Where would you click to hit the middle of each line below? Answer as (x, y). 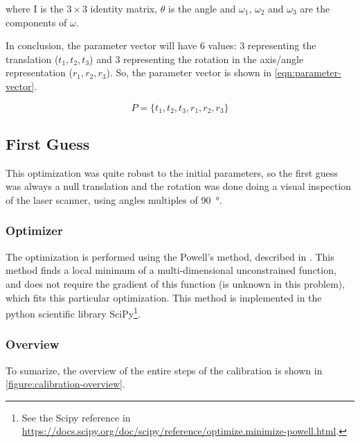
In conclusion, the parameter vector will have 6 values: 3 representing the (161, 45)
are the (315, 8)
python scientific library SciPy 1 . (73, 312)
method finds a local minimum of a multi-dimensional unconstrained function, (171, 270)
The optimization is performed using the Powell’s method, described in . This (170, 256)
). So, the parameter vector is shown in (189, 72)
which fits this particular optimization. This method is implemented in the (164, 297)
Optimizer (34, 231)
